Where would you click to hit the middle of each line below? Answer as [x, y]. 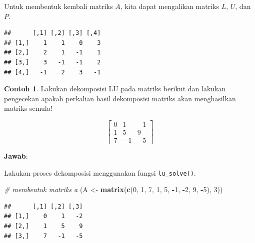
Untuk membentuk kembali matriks [58, 6]
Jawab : [16, 156]
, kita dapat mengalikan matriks [169, 6]
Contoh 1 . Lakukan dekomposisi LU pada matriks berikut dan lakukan [115, 89]
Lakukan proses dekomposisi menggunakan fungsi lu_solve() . [100, 172]
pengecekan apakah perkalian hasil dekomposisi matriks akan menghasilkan [120, 98]
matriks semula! [28, 108]
